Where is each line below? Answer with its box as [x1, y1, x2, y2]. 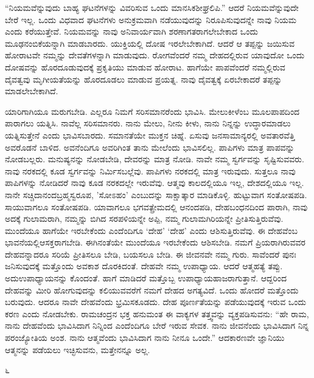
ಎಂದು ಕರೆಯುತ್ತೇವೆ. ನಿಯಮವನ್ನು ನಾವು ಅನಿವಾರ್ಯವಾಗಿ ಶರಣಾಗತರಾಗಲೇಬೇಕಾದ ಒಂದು [5, 25, 258, 38]
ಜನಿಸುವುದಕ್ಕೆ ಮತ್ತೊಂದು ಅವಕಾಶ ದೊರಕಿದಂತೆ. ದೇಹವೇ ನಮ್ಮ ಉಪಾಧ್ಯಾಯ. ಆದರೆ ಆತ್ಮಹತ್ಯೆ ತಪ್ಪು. [5, 259, 283, 272]
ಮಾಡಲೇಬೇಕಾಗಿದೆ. [5, 84, 58, 97]
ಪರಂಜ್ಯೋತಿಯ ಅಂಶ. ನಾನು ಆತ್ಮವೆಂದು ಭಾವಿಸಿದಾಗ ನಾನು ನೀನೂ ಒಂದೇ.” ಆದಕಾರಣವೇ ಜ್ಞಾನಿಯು [5, 331, 285, 344]
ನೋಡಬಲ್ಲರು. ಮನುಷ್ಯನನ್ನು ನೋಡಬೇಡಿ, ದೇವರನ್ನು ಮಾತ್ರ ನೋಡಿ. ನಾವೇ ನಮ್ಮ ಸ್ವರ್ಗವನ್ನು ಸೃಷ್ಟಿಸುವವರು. [5, 153, 304, 165]
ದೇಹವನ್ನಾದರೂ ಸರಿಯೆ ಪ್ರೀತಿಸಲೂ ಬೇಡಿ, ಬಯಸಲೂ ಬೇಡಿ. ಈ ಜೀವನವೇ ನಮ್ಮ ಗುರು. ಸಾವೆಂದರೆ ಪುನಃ [5, 247, 296, 260]
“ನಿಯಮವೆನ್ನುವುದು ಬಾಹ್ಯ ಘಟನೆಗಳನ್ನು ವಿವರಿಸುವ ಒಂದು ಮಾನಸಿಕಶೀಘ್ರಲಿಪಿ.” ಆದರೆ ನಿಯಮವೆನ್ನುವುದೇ [5, 1, 299, 13]
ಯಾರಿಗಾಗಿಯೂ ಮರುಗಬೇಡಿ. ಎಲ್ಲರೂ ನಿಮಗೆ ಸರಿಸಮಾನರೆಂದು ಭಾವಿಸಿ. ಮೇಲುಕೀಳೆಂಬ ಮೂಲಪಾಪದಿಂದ [5, 105, 300, 117]
